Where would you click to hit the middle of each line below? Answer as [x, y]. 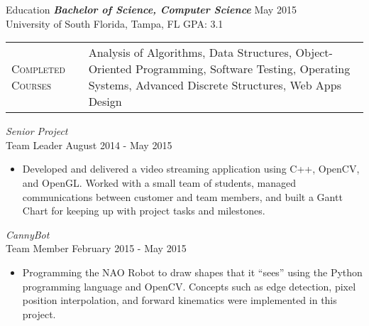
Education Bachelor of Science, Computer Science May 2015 [151, 9]
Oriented [110, 69]
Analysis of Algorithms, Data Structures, [190, 53]
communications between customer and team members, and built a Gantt [182, 196]
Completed [38, 69]
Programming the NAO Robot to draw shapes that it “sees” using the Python [192, 272]
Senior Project [37, 131]
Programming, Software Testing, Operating [243, 69]
